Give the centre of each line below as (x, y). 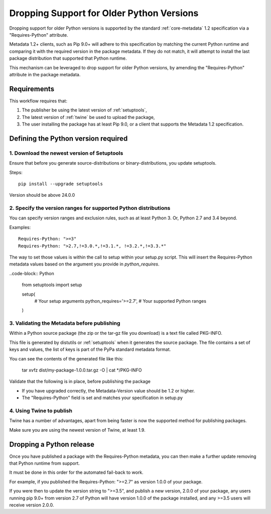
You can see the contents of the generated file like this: (66, 358)
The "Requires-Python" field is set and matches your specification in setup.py (102, 398)
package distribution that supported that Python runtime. (68, 58)
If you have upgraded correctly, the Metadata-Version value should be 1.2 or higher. (108, 391)
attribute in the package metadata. (45, 74)
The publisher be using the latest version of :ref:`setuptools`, (85, 110)
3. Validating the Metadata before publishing (65, 323)
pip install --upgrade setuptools (60, 184)
